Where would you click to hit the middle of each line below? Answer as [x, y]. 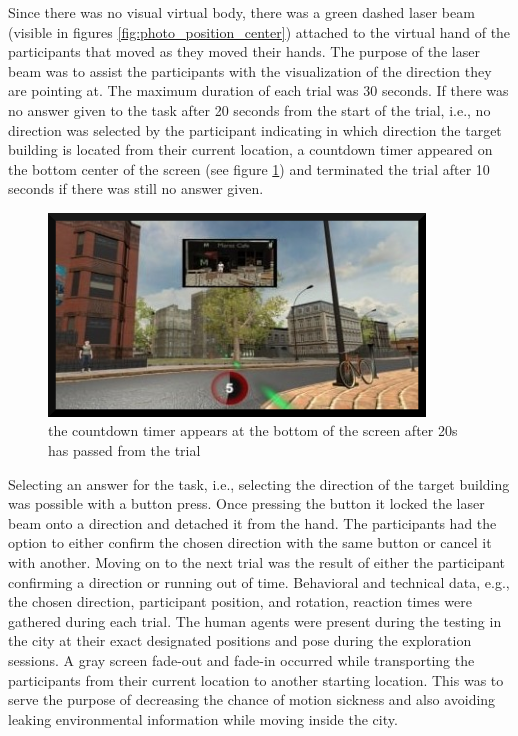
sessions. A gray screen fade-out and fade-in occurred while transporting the [241, 659]
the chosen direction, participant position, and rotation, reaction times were [240, 601]
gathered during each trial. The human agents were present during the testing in [255, 620]
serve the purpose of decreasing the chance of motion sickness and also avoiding [252, 699]
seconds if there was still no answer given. [136, 188]
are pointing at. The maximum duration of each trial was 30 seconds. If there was [258, 90]
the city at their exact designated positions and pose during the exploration [240, 640]
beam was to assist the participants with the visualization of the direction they [250, 70]
